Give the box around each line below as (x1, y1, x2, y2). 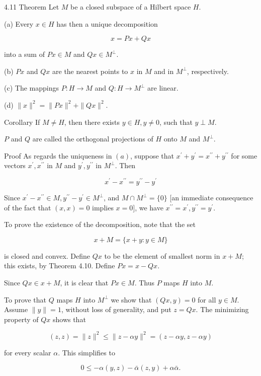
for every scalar (4, 347, 51, 357)
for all (198, 294, 216, 305)
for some (231, 150, 257, 161)
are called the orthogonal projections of (32, 133, 153, 144)
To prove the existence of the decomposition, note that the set (4, 219, 196, 230)
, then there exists (64, 116, 120, 127)
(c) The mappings (4, 83, 59, 93)
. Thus (134, 277, 154, 287)
